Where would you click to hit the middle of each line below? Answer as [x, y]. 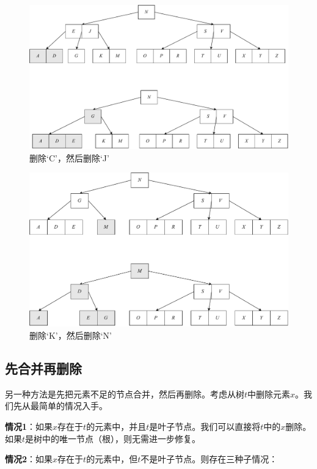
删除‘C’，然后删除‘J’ [69, 157]
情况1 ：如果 [29, 426]
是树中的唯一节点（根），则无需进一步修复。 [113, 438]
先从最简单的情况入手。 [60, 406]
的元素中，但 [112, 459]
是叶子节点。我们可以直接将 [205, 426]
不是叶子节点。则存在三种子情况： [209, 459]
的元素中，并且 [116, 426]
